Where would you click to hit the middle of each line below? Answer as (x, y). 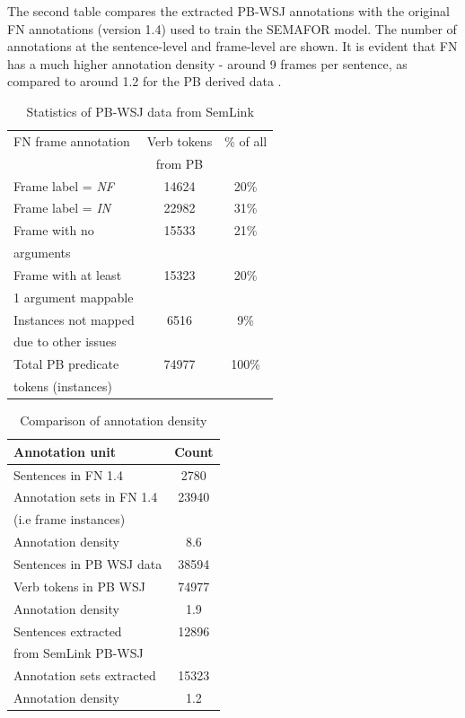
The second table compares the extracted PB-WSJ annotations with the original (228, 11)
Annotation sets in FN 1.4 (86, 497)
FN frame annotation (72, 140)
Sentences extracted (68, 630)
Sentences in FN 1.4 (68, 474)
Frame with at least (68, 274)
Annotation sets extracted (85, 675)
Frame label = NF (64, 185)
